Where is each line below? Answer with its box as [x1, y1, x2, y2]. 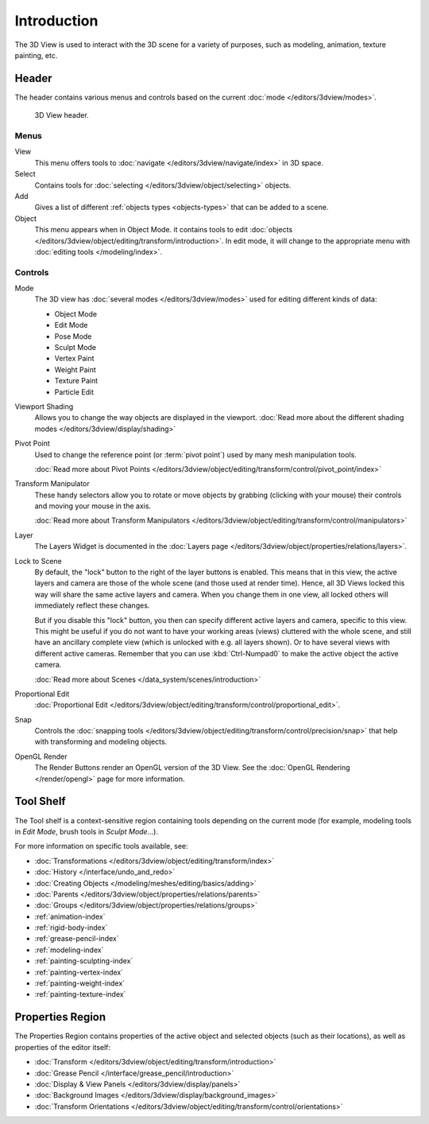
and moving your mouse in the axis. [34, 501, 151, 511]
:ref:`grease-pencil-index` [34, 934, 119, 943]
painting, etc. [14, 50, 58, 60]
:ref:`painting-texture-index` [34, 990, 126, 999]
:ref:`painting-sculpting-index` [34, 956, 133, 966]
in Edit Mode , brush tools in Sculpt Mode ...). [14, 826, 159, 836]
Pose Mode [54, 331, 92, 341]
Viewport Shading [14, 402, 74, 411]
